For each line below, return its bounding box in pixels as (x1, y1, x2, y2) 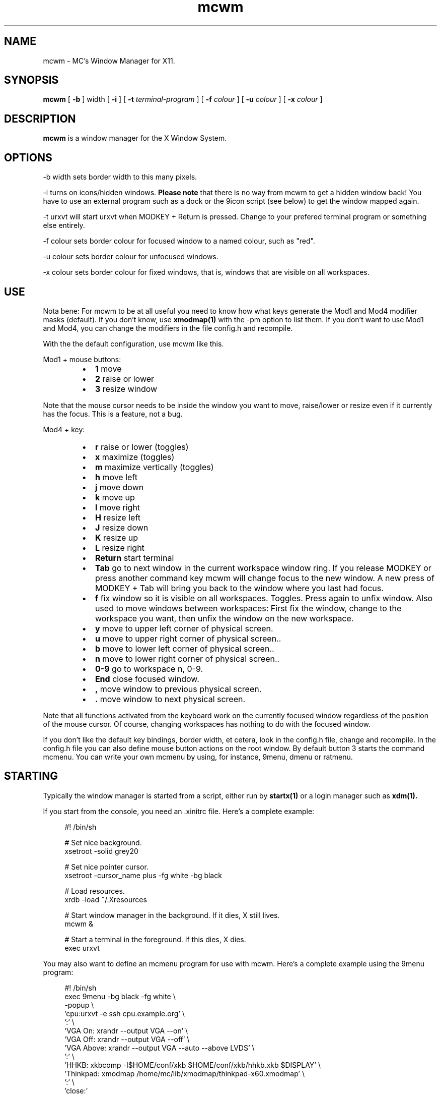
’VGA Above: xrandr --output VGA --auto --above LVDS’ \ (64, 1043, 255, 1052)
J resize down (95, 522, 149, 533)
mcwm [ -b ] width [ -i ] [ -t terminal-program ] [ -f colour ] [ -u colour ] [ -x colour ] (43, 95, 323, 104)
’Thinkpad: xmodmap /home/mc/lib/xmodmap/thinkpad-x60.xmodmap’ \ (64, 1069, 305, 1078)
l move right (95, 502, 140, 512)
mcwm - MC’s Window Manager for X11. (43, 56, 175, 65)
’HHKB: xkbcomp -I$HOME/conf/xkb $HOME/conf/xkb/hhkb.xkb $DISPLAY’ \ (64, 1060, 321, 1069)
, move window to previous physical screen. (95, 683, 262, 694)
